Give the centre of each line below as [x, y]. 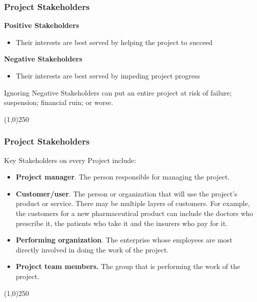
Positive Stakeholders [42, 25]
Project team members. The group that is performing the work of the [128, 266]
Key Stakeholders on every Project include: [70, 160]
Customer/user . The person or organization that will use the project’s [126, 193]
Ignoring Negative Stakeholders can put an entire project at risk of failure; [118, 92]
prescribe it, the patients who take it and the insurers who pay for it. [122, 223]
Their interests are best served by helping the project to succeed [114, 42]
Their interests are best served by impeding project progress [108, 75]
